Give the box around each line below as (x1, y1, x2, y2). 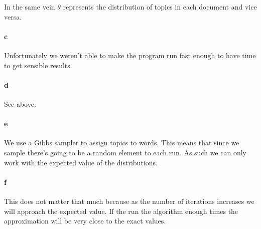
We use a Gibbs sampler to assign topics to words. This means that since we (4, 137, 239, 148)
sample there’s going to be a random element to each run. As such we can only (4, 147, 246, 157)
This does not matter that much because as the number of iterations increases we (4, 195, 254, 206)
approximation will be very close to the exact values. (4, 215, 166, 226)
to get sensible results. (4, 60, 72, 70)
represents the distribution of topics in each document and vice (63, 2, 257, 12)
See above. (4, 98, 36, 109)
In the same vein (4, 2, 55, 12)
